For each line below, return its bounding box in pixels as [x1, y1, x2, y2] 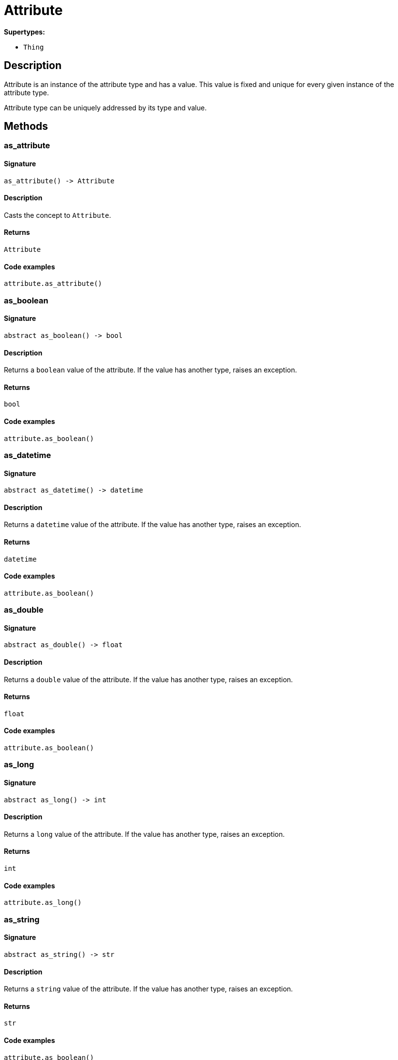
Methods [4, 120, 48, 133]
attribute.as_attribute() [4, 280, 102, 288]
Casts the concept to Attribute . [4, 211, 111, 219]
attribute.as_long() [4, 899, 82, 907]
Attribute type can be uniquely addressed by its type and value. [4, 103, 207, 112]
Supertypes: [4, 27, 45, 36]
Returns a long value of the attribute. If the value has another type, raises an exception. [4, 830, 285, 838]
